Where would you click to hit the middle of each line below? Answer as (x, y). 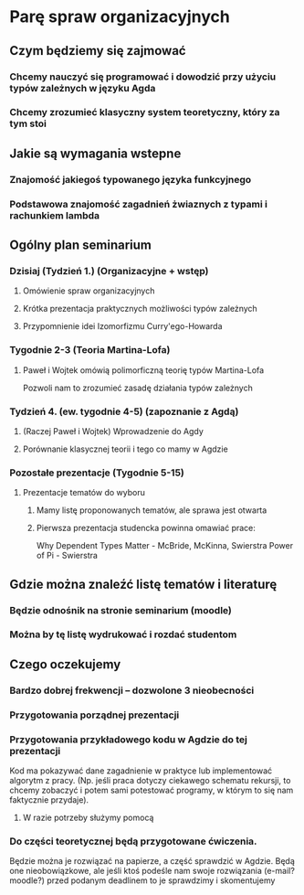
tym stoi (28, 123)
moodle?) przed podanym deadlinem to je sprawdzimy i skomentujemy (142, 880)
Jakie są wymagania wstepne (95, 153)
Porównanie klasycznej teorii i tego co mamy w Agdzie (125, 449)
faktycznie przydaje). (49, 800)
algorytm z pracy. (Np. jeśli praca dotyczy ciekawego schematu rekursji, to (150, 780)
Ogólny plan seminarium (81, 245)
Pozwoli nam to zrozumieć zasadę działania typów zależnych (137, 388)
